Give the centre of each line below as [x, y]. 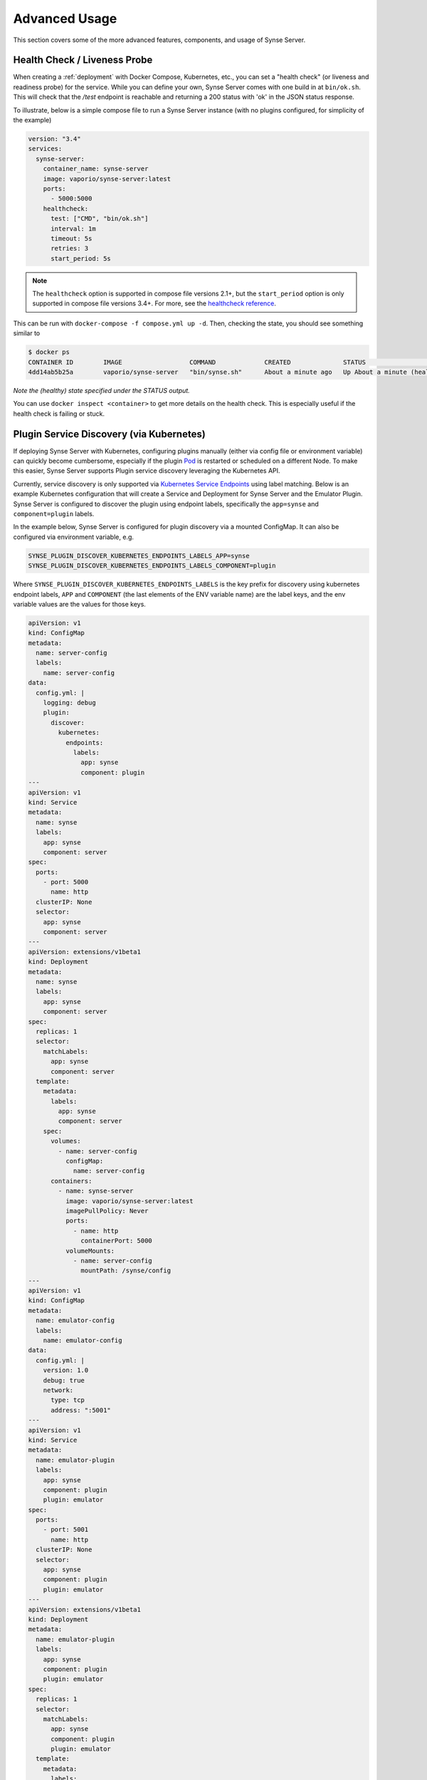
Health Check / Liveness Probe [83, 60]
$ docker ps [49, 352]
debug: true [64, 1380]
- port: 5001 [66, 1530]
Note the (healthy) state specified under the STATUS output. [101, 390]
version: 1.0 [66, 1370]
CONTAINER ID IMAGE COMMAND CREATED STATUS [197, 362]
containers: [72, 1181]
